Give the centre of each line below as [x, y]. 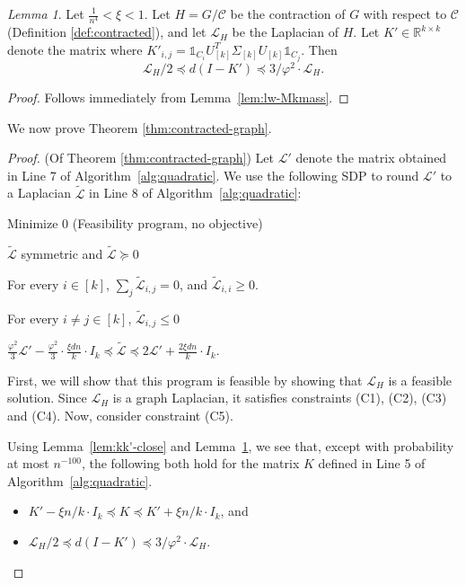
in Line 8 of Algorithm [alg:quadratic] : [195, 193]
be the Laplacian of [286, 32]
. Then [319, 49]
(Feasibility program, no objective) [167, 223]
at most [28, 463]
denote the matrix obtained [371, 158]
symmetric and [62, 253]
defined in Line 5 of [372, 463]
